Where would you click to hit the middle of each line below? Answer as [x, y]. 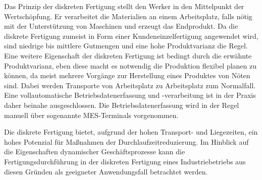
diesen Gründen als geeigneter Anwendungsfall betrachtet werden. [106, 171]
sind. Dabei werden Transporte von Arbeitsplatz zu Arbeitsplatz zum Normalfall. [130, 85]
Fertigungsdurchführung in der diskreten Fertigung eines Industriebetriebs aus [125, 161]
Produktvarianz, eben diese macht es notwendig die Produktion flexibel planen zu [130, 65]
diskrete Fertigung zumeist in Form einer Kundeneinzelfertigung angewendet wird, [131, 36]
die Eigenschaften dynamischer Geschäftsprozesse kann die [95, 152]
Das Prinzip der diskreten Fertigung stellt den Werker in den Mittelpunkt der [124, 6]
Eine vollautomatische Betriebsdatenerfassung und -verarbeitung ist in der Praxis [130, 95]
